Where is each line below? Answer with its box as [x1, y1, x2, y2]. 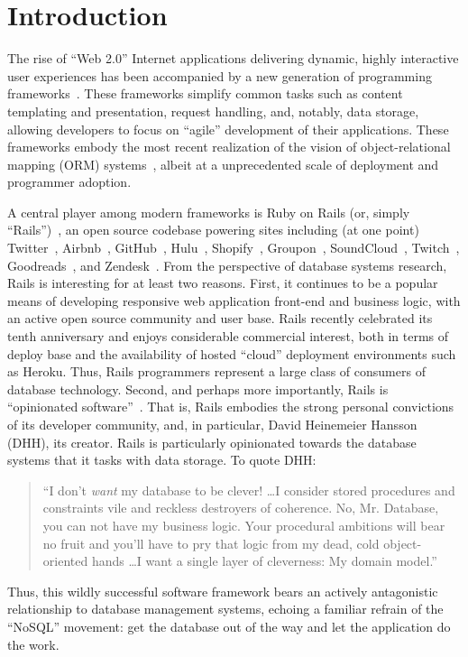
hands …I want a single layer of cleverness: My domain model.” [91, 551, 437, 570]
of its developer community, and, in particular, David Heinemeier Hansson [7, 415, 418, 433]
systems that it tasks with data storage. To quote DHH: [7, 450, 317, 469]
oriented [42, 551, 88, 570]
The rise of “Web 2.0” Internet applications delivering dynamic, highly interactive [7, 49, 459, 68]
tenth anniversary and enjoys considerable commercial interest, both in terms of [7, 327, 449, 346]
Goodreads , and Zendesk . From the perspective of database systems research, [7, 255, 447, 274]
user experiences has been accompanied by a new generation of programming [7, 66, 432, 85]
